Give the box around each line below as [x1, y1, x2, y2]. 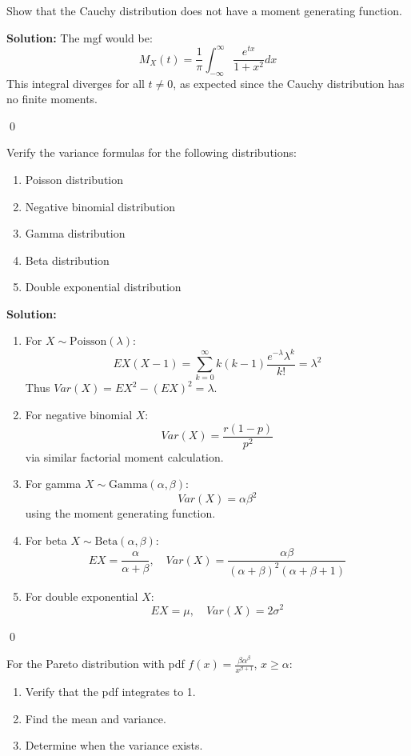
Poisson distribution [25, 170, 124, 187]
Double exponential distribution [25, 278, 182, 295]
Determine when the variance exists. [25, 737, 203, 754]
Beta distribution [25, 251, 110, 268]
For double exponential [25, 587, 138, 604]
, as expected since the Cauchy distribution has [173, 74, 405, 91]
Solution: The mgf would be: [6, 29, 153, 46]
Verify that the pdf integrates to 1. [25, 683, 196, 700]
